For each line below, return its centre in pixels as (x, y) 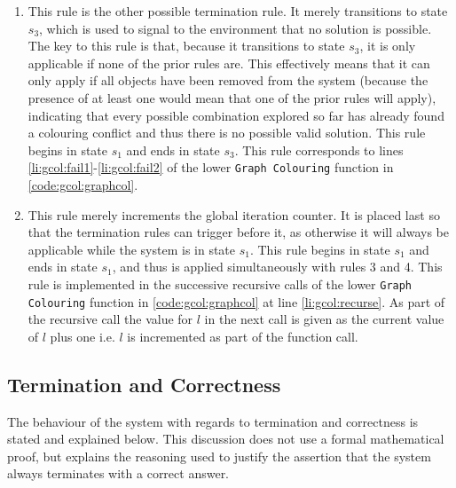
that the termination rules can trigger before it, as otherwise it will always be (238, 232)
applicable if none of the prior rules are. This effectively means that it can (229, 63)
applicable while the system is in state (132, 249)
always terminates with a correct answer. (118, 473)
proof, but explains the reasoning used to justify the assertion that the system (219, 456)
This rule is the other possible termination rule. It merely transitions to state (238, 11)
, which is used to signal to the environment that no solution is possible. (236, 28)
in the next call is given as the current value (324, 319)
